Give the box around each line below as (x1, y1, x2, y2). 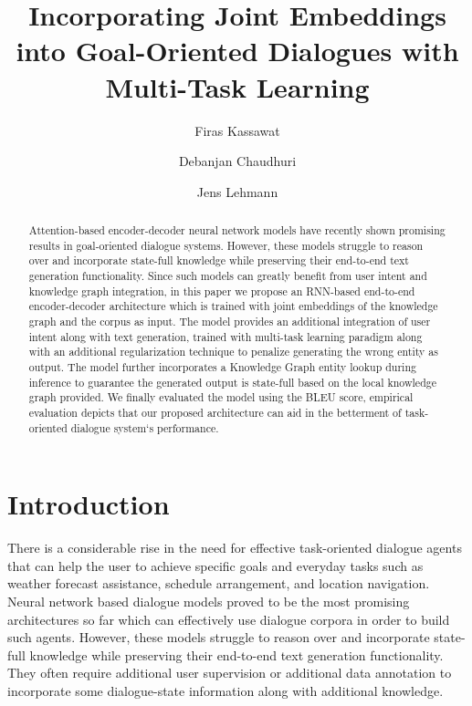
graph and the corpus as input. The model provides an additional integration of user (28, 314, 431, 329)
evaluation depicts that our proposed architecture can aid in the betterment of (28, 404, 402, 420)
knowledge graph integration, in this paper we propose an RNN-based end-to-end (28, 283, 415, 298)
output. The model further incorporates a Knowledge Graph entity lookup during (28, 358, 416, 374)
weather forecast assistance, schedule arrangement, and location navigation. (7, 574, 430, 593)
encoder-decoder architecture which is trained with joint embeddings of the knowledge (28, 298, 438, 314)
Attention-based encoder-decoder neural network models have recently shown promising (28, 223, 446, 238)
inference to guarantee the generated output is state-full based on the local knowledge (28, 374, 436, 389)
